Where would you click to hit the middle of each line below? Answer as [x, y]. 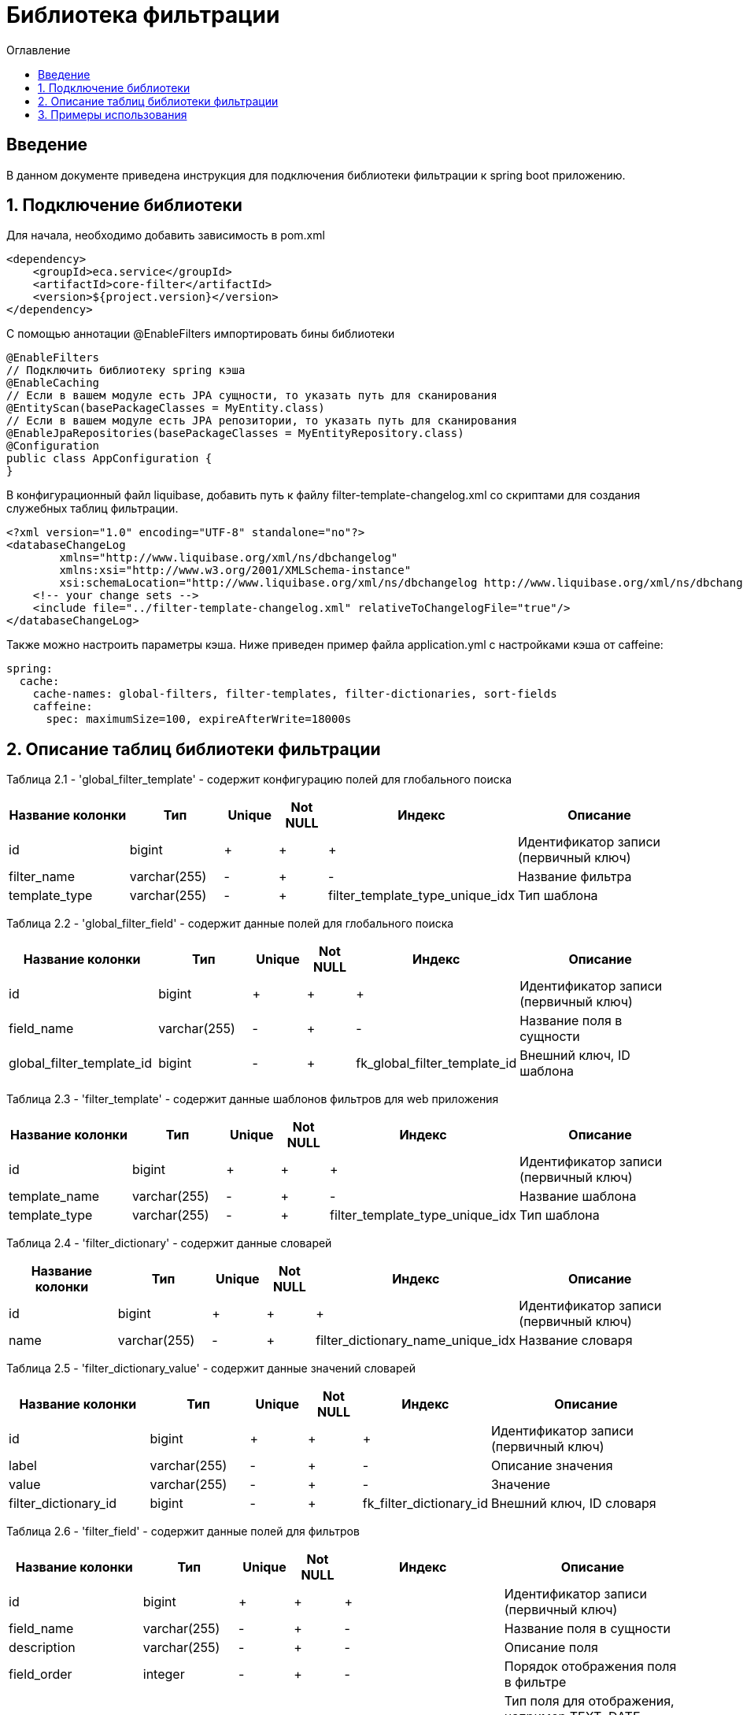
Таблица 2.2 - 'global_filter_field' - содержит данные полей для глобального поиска [230, 924]
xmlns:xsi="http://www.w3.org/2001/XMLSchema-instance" [235, 570]
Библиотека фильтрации [143, 15]
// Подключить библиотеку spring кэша [126, 370]
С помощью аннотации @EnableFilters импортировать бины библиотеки [201, 334]
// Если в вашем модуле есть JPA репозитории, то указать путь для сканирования [262, 421]
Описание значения [552, 1466]
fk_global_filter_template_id [436, 1063]
